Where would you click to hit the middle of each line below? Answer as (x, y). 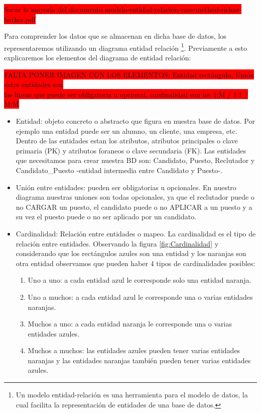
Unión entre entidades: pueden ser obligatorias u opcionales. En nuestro (126, 187)
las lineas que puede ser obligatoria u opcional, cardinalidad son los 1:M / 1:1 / (126, 94)
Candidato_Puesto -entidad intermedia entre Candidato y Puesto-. (119, 170)
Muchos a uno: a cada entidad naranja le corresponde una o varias (130, 324)
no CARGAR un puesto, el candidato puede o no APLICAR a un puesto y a (134, 206)
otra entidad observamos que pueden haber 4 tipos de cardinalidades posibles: (136, 263)
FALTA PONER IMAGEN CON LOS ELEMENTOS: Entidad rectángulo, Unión (129, 74)
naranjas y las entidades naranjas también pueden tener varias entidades (139, 360)
